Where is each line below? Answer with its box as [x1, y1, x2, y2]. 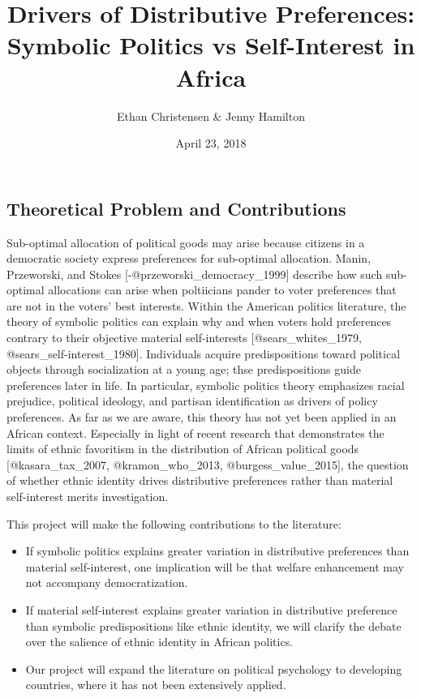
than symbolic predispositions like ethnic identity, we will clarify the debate [25, 617, 402, 634]
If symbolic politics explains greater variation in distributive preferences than [25, 542, 410, 559]
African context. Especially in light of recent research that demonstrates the [6, 424, 384, 441]
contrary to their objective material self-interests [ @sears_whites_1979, [6, 329, 362, 346]
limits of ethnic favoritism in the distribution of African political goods [6, 440, 359, 457]
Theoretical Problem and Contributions [6, 195, 346, 221]
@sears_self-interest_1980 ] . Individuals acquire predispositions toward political [6, 345, 401, 362]
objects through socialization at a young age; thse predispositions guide [6, 361, 361, 378]
